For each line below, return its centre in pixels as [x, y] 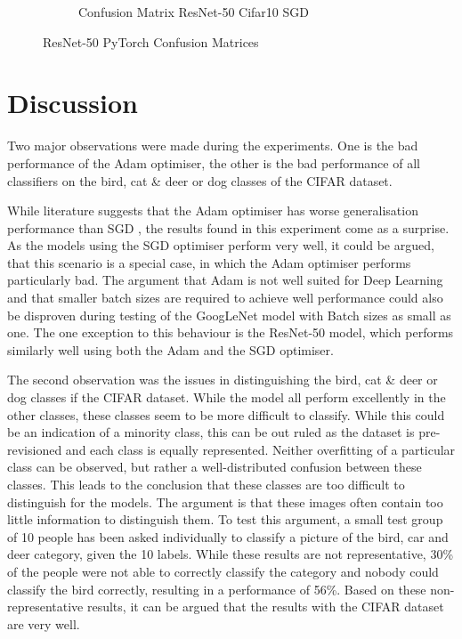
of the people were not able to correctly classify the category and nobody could [223, 571]
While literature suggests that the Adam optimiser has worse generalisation [213, 210]
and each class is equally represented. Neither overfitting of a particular [260, 449]
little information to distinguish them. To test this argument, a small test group [225, 519]
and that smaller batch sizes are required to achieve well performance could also [225, 298]
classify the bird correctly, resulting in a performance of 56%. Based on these [217, 589]
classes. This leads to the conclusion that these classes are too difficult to [206, 484]
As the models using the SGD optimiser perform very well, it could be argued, [221, 245]
